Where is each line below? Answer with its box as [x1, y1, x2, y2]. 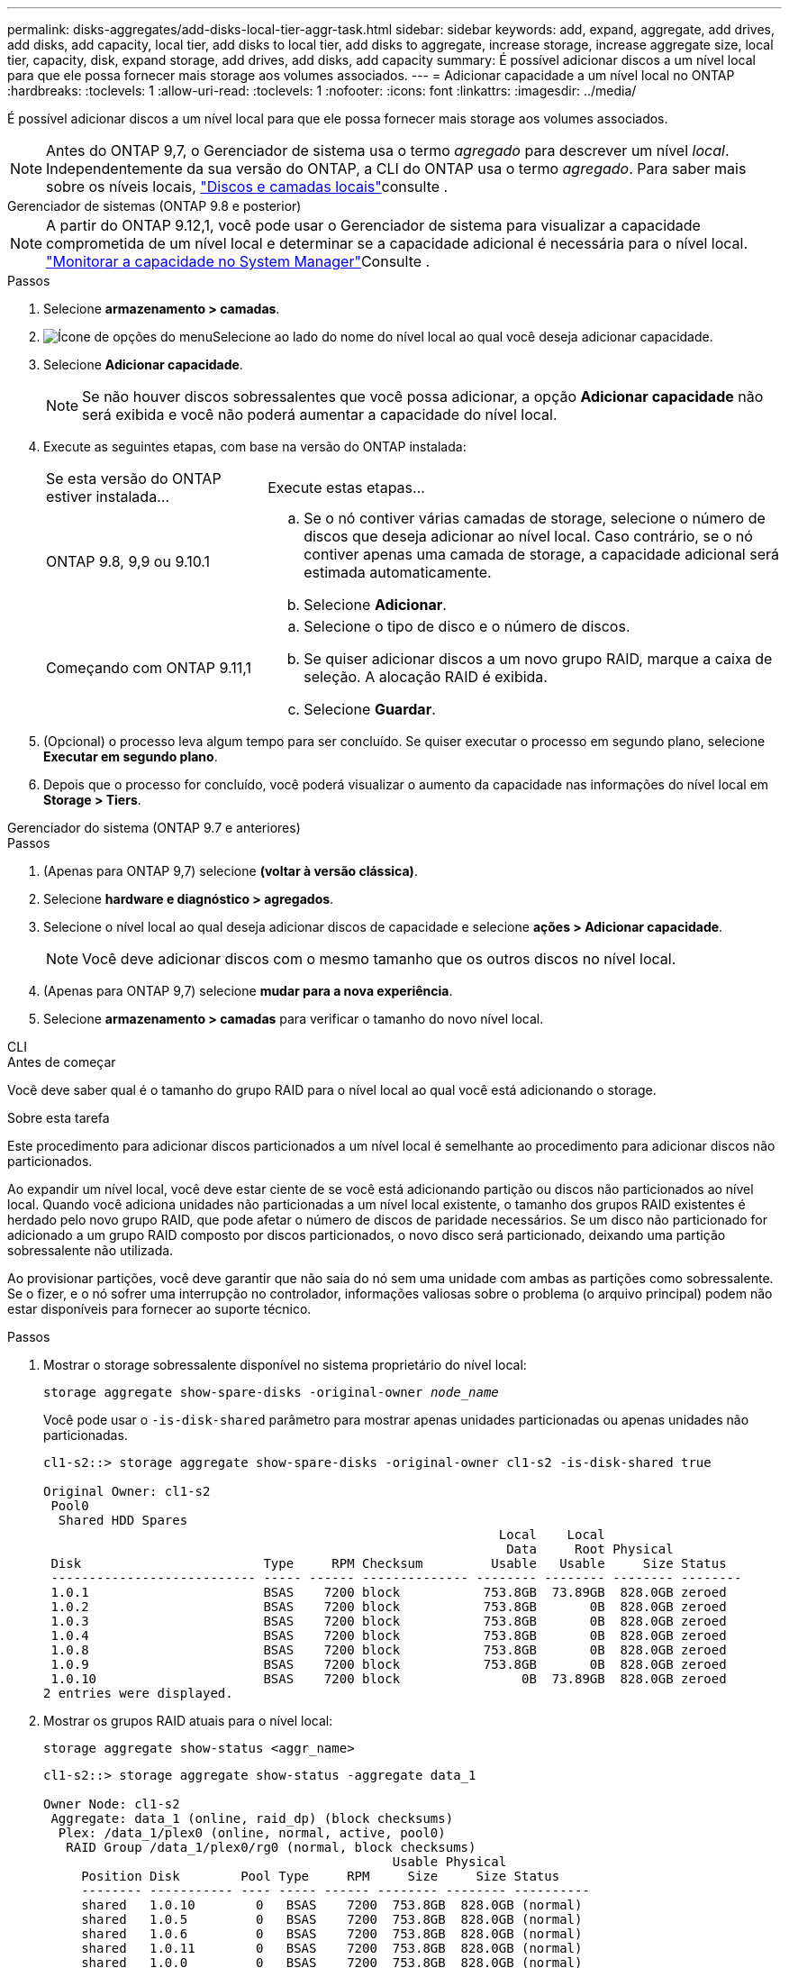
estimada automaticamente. [304, 563, 492, 581]
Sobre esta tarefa [7, 1110, 110, 1125]
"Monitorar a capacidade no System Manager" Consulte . [46, 252, 431, 270]
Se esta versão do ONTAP [46, 469, 222, 487]
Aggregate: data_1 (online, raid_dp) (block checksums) [50, 1811, 454, 1826]
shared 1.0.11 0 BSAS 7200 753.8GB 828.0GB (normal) [81, 1941, 583, 1955]
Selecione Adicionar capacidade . [43, 357, 243, 372]
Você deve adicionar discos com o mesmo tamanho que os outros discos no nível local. [82, 950, 676, 968]
